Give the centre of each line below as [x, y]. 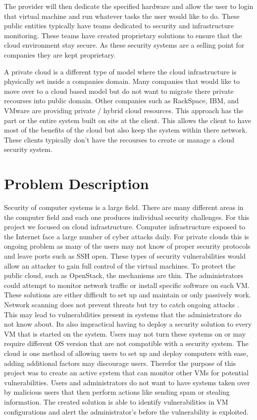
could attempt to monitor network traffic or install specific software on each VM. [127, 285]
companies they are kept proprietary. [60, 54]
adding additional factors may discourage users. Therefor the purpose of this [120, 363]
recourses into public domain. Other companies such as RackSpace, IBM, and [122, 101]
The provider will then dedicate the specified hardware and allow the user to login [129, 6]
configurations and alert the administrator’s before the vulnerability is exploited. [126, 411]
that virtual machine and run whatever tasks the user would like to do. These [122, 16]
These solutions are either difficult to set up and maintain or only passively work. [128, 295]
